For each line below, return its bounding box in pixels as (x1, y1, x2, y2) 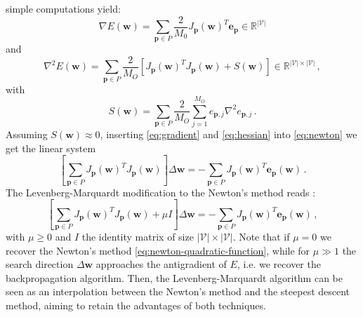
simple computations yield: (6, 1, 121, 15)
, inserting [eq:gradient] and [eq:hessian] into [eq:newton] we (100, 126, 357, 141)
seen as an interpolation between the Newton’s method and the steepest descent (6, 284, 350, 299)
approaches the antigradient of (95, 257, 227, 271)
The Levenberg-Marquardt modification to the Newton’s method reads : (6, 184, 316, 199)
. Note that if (232, 229, 290, 243)
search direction (6, 257, 74, 271)
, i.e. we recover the (237, 257, 321, 271)
